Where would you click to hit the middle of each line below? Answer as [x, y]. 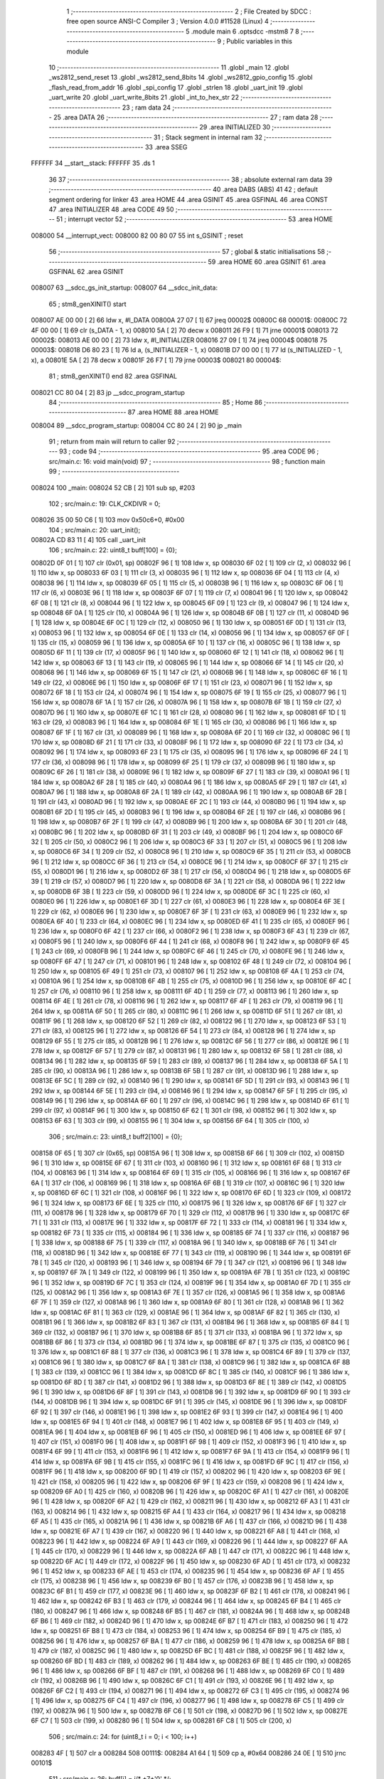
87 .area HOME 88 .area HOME [173, 412]
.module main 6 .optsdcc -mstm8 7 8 [245, 31]
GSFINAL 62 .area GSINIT [86, 271]
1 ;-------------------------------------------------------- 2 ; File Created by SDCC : [189, 11]
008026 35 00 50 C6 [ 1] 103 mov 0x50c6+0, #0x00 [108, 520]
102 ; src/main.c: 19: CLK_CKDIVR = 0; [105, 504]
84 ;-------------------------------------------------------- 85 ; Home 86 [155, 402]
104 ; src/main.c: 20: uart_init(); [95, 529]
